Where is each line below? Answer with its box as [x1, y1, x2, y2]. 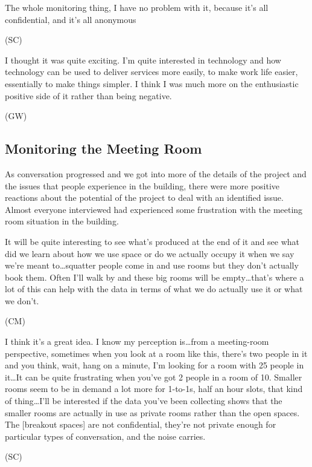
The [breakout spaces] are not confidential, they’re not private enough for [5, 418, 276, 431]
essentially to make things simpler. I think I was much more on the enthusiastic [5, 77, 299, 90]
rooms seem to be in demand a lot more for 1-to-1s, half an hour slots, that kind [5, 382, 303, 395]
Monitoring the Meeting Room [5, 139, 202, 158]
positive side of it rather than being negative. [5, 89, 172, 102]
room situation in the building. [5, 215, 119, 227]
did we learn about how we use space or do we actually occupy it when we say [5, 247, 294, 260]
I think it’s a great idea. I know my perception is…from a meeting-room [5, 335, 269, 348]
